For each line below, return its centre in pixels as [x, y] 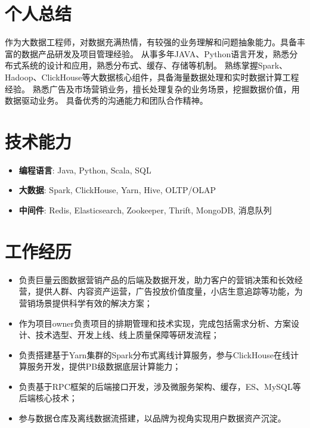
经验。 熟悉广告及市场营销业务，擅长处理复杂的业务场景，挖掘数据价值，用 [152, 89]
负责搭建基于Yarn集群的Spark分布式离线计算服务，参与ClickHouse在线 [154, 354]
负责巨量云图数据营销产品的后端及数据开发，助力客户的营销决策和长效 [156, 279]
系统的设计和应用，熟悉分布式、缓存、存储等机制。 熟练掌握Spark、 [154, 65]
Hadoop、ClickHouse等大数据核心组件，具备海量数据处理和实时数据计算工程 [152, 77]
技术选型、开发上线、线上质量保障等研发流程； [127, 335]
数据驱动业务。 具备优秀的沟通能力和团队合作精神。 [106, 100]
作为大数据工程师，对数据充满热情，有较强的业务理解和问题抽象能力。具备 [151, 42]
